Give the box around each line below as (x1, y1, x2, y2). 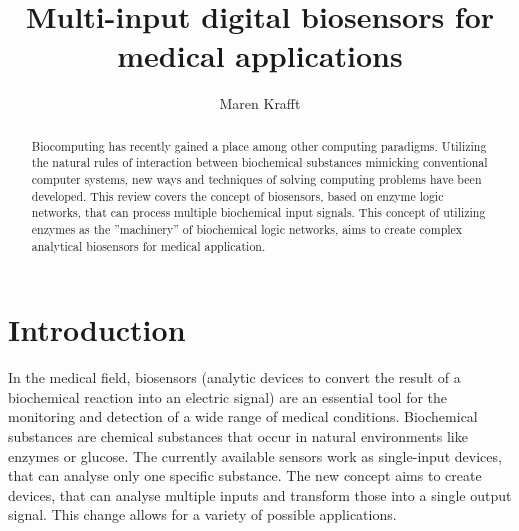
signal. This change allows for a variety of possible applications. (8, 504, 397, 525)
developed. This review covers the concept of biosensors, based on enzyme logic (31, 187, 444, 204)
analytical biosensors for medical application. (31, 237, 266, 254)
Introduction (8, 309, 186, 350)
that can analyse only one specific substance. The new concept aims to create (8, 465, 482, 486)
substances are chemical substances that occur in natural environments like (8, 426, 468, 447)
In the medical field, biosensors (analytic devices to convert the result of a (8, 367, 461, 388)
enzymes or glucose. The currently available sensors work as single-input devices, (8, 445, 502, 466)
